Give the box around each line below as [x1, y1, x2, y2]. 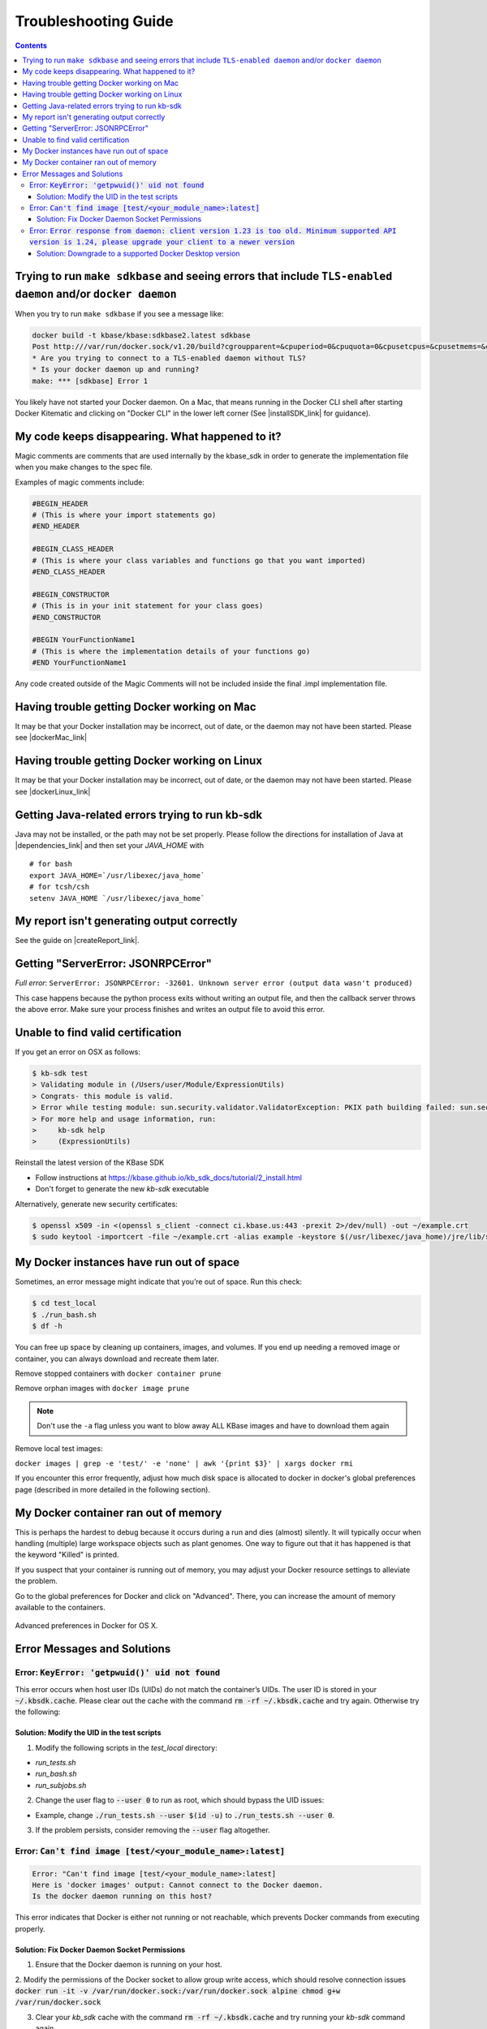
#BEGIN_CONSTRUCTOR [32, 589, 110, 599]
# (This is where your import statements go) [32, 510, 217, 519]
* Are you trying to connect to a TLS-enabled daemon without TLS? [32, 353, 307, 363]
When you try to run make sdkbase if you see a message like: [15, 309, 224, 319]
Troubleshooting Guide [15, 12, 174, 30]
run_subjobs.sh [35, 1780, 87, 1790]
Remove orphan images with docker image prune [15, 1384, 190, 1394]
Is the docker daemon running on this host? [32, 1892, 213, 1901]
